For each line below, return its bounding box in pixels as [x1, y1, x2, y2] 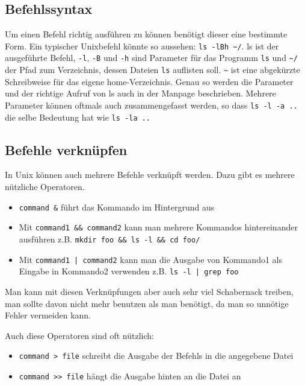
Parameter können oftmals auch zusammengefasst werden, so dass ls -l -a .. [5, 98, 298, 111]
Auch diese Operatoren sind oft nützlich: [5, 329, 154, 341]
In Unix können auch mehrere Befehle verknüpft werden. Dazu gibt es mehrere [5, 168, 295, 181]
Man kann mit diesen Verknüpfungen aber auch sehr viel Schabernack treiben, [5, 285, 294, 297]
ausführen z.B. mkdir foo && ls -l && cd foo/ [19, 232, 200, 245]
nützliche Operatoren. [5, 180, 85, 193]
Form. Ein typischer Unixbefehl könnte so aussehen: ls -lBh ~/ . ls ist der [5, 39, 279, 52]
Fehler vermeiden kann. [5, 309, 91, 321]
